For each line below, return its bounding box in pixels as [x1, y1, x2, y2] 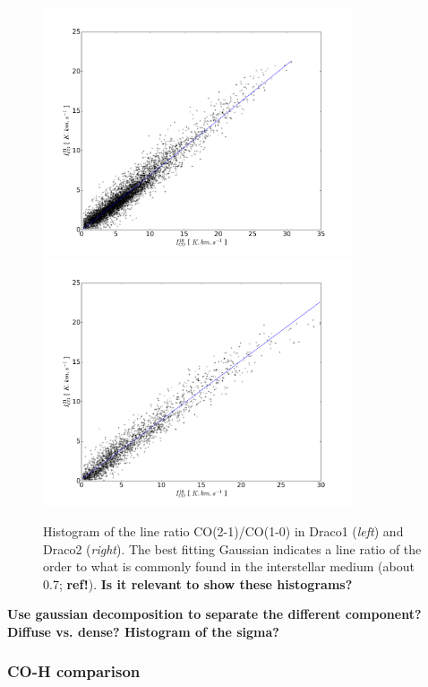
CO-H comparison [7, 660, 141, 683]
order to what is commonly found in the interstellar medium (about [43, 557, 415, 576]
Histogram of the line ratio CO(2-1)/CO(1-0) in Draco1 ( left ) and [43, 521, 404, 540]
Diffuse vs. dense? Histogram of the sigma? [7, 622, 279, 640]
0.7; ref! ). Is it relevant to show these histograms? [43, 574, 353, 593]
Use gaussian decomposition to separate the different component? [7, 604, 422, 623]
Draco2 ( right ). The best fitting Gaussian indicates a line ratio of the [43, 539, 422, 558]
